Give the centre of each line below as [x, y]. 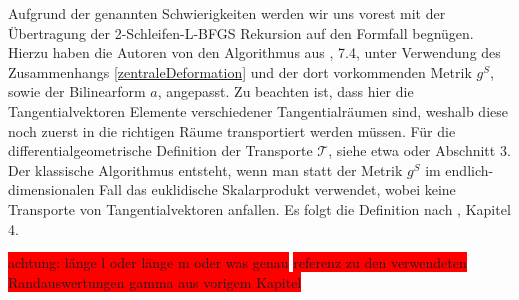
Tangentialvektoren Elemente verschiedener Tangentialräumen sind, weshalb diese [258, 110]
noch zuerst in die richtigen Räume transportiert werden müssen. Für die [232, 130]
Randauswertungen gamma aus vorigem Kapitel [155, 281]
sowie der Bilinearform [77, 91]
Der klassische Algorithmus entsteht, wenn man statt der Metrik [205, 169]
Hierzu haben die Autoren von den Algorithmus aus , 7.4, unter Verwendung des [254, 52]
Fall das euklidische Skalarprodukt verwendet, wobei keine [277, 189]
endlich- [469, 169]
